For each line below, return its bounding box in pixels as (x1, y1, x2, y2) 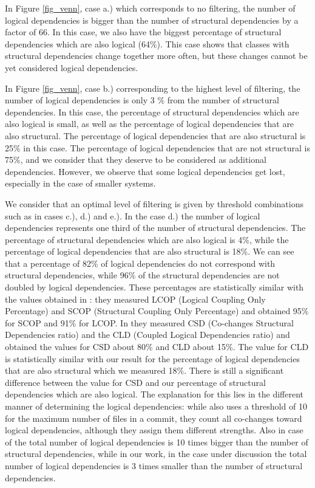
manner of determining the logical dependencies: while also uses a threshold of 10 (5, 400, 307, 412)
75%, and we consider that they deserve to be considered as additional (5, 153, 266, 166)
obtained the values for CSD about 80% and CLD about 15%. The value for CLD (5, 340, 309, 353)
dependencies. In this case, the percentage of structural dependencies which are (5, 105, 299, 118)
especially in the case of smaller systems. (5, 177, 156, 190)
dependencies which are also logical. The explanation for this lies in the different (5, 388, 303, 400)
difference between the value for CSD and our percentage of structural (5, 376, 266, 388)
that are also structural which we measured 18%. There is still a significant (5, 364, 284, 377)
